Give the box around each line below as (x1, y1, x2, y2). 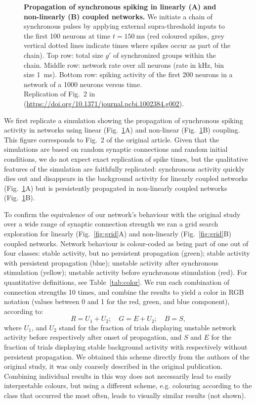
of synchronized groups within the (113, 49, 216, 60)
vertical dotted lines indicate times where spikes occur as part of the (24, 40, 231, 50)
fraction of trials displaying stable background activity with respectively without (4, 342, 248, 352)
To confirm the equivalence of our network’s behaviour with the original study (4, 209, 241, 219)
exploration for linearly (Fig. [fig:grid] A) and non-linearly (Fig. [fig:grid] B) (4, 228, 231, 239)
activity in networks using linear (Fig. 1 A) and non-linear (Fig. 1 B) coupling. (4, 125, 240, 135)
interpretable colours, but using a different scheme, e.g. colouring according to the (4, 380, 252, 391)
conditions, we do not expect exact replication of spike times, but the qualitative (4, 153, 248, 164)
